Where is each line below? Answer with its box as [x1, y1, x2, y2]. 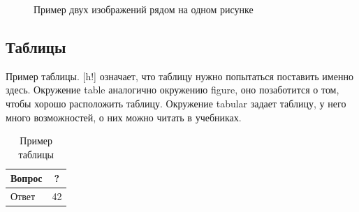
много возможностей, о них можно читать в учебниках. [6, 109, 242, 124]
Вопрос [10, 171, 43, 185]
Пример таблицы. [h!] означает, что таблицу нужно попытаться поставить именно [6, 68, 353, 83]
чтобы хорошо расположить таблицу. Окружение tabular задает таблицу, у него [6, 96, 346, 110]
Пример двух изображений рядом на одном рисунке [34, 2, 254, 16]
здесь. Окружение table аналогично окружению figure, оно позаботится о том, [6, 82, 339, 97]
